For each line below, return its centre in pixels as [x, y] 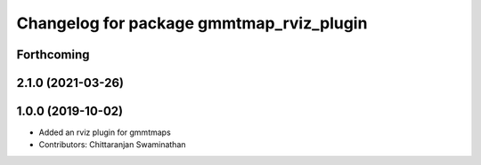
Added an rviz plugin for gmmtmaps [105, 132]
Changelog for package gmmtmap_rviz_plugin [192, 23]
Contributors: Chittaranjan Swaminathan [112, 145]
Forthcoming [53, 55]
